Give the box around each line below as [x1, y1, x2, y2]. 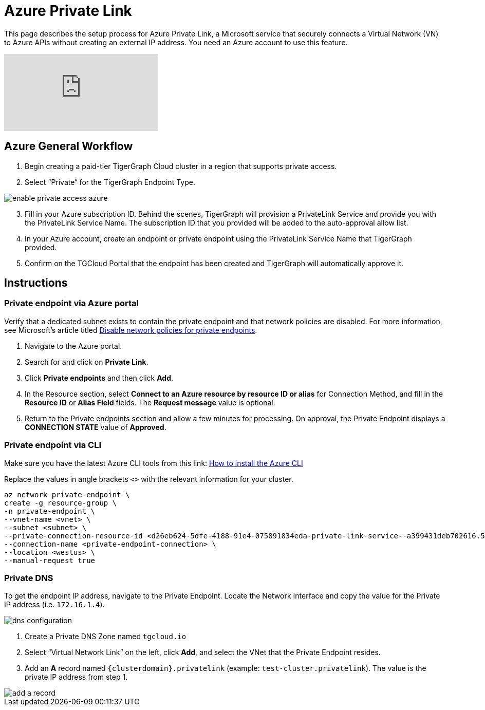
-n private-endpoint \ [4, 507, 96, 515]
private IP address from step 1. [25, 672, 128, 682]
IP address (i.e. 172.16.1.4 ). [4, 600, 105, 609]
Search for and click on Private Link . [25, 357, 148, 366]
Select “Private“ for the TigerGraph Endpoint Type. [25, 177, 195, 186]
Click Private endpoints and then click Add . [25, 373, 174, 382]
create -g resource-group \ [4, 498, 117, 507]
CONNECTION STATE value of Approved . [25, 422, 166, 432]
